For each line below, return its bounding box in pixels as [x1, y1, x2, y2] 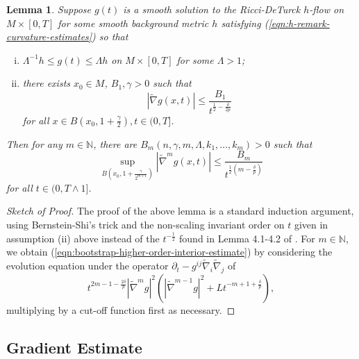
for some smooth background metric [58, 15, 209, 30]
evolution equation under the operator [6, 258, 169, 273]
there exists [22, 76, 71, 90]
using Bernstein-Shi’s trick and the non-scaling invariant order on [6, 217, 285, 232]
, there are [93, 136, 137, 151]
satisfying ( [221, 15, 269, 30]
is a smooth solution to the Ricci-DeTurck [123, 2, 301, 16]
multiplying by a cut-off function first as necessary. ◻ [6, 302, 235, 317]
